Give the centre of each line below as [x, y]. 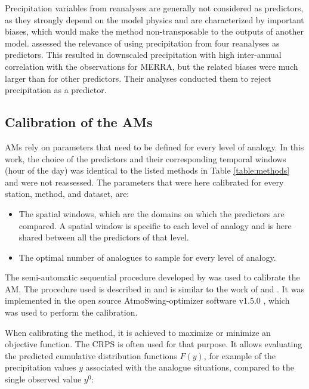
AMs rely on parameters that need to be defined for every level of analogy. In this [154, 146]
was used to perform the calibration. [71, 312]
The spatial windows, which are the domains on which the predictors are [152, 213]
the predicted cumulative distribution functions [91, 355]
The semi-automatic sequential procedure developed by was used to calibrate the [152, 277]
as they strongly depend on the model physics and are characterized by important [154, 19]
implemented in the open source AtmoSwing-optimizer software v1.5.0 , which [147, 300]
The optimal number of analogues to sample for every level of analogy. [147, 257]
